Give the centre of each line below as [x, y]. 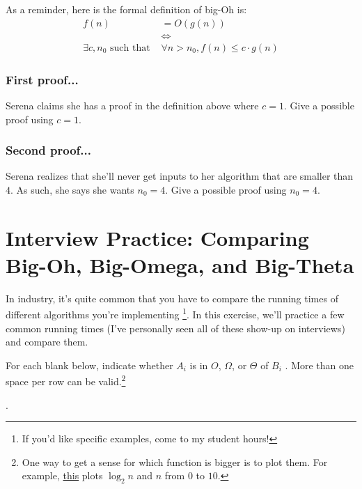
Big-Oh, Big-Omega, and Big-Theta [180, 264]
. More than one [320, 365]
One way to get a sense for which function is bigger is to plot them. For [175, 461]
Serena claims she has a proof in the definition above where [132, 105]
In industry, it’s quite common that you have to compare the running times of [172, 298]
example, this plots [62, 475]
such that [130, 48]
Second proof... [48, 150]
